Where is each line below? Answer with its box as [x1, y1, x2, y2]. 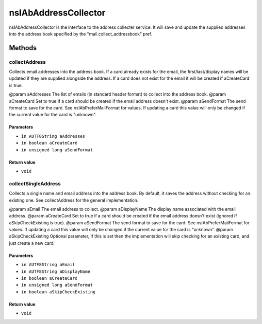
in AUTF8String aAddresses [21, 133, 85, 139]
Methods [9, 44, 37, 52]
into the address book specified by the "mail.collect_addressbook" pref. [9, 31, 152, 36]
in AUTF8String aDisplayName [21, 269, 91, 274]
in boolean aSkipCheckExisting [21, 289, 96, 294]
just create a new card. [9, 240, 55, 246]
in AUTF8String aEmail [21, 262, 75, 268]
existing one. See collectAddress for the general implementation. [9, 197, 139, 203]
